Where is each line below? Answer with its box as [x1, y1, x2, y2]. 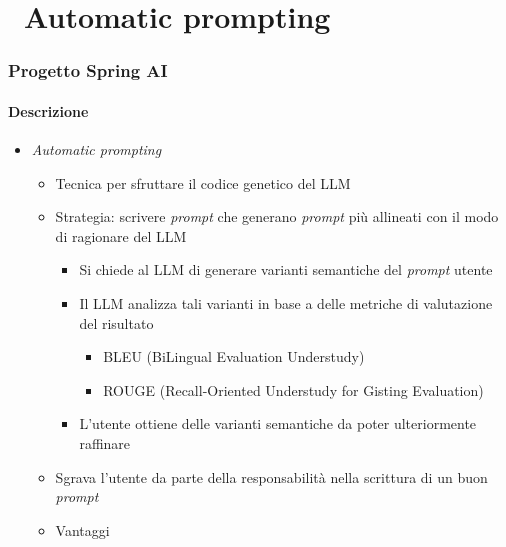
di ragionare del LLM [55, 225, 187, 246]
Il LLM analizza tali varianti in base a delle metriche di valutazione [79, 292, 493, 313]
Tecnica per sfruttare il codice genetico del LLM [55, 172, 351, 193]
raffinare [79, 432, 131, 453]
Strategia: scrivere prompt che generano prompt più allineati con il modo [55, 206, 499, 227]
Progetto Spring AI [8, 58, 168, 83]
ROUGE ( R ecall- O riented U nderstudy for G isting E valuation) [103, 379, 484, 400]
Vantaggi [55, 519, 110, 540]
